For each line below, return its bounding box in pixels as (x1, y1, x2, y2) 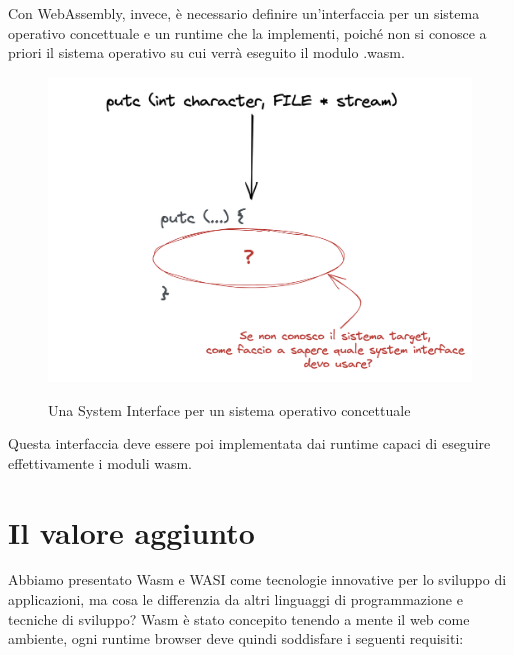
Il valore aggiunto (8, 511, 255, 552)
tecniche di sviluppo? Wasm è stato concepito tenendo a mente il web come (8, 608, 470, 629)
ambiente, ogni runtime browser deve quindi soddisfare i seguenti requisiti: (8, 628, 464, 649)
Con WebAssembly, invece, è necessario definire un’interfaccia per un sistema (8, 3, 480, 23)
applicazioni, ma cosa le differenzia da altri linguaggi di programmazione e (8, 589, 463, 610)
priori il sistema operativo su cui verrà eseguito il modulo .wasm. (8, 42, 405, 63)
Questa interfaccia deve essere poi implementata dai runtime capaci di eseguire (8, 433, 491, 454)
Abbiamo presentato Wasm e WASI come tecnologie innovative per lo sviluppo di (8, 569, 507, 590)
